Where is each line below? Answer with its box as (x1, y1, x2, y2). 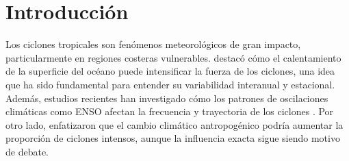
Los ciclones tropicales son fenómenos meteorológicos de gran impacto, (5, 37, 301, 51)
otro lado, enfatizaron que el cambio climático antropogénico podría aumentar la (5, 117, 344, 132)
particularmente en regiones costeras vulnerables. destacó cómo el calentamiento (5, 50, 341, 64)
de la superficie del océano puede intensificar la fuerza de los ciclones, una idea (5, 64, 335, 78)
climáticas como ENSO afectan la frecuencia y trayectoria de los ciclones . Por (5, 104, 334, 119)
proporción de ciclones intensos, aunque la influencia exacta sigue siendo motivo (5, 131, 340, 145)
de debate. (5, 144, 49, 158)
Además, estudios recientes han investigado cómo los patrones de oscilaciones (5, 90, 328, 105)
